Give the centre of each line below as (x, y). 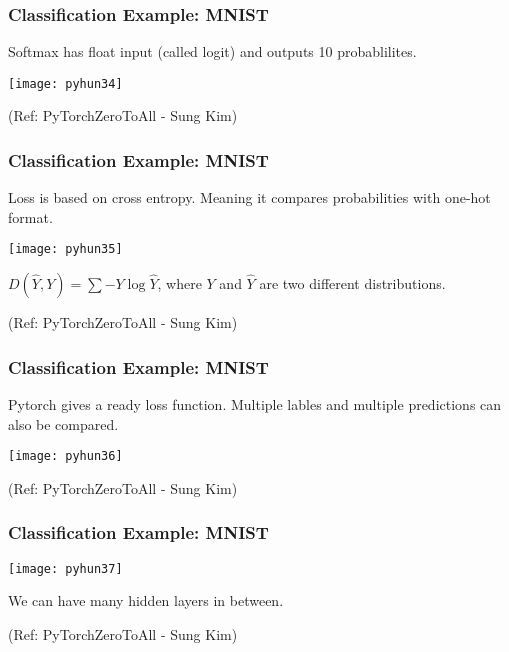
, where (179, 283)
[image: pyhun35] (65, 249)
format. (30, 216)
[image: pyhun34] (65, 83)
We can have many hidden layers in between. (146, 600)
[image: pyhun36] (65, 456)
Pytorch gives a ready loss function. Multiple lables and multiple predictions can (255, 403)
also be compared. (63, 423)
